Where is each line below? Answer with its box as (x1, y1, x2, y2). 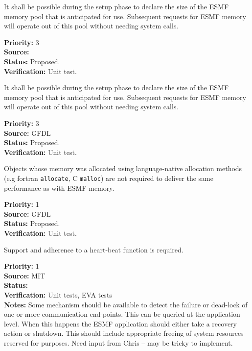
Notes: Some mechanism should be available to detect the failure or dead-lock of (4, 299, 248, 309)
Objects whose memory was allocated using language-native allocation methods (4, 163, 242, 174)
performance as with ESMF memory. (4, 182, 115, 193)
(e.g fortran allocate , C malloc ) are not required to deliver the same (4, 173, 213, 183)
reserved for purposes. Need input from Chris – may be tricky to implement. (4, 337, 233, 348)
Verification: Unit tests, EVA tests (4, 289, 112, 300)
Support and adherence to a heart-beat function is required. (4, 244, 183, 254)
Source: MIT (4, 270, 46, 280)
